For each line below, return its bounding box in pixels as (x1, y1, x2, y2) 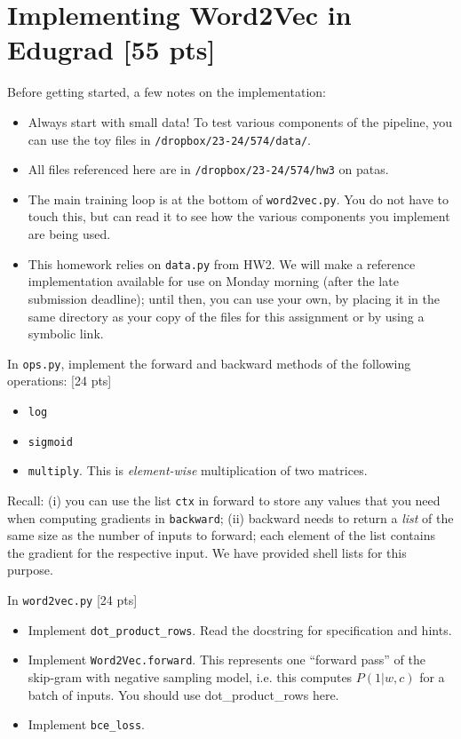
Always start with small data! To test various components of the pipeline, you (28, 112, 453, 131)
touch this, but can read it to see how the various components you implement (28, 207, 450, 226)
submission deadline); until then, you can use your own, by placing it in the (28, 289, 440, 307)
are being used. (28, 225, 111, 243)
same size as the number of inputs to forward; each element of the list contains (7, 526, 435, 544)
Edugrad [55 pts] (7, 31, 216, 68)
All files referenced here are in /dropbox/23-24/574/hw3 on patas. (28, 160, 389, 179)
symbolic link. (28, 324, 104, 343)
